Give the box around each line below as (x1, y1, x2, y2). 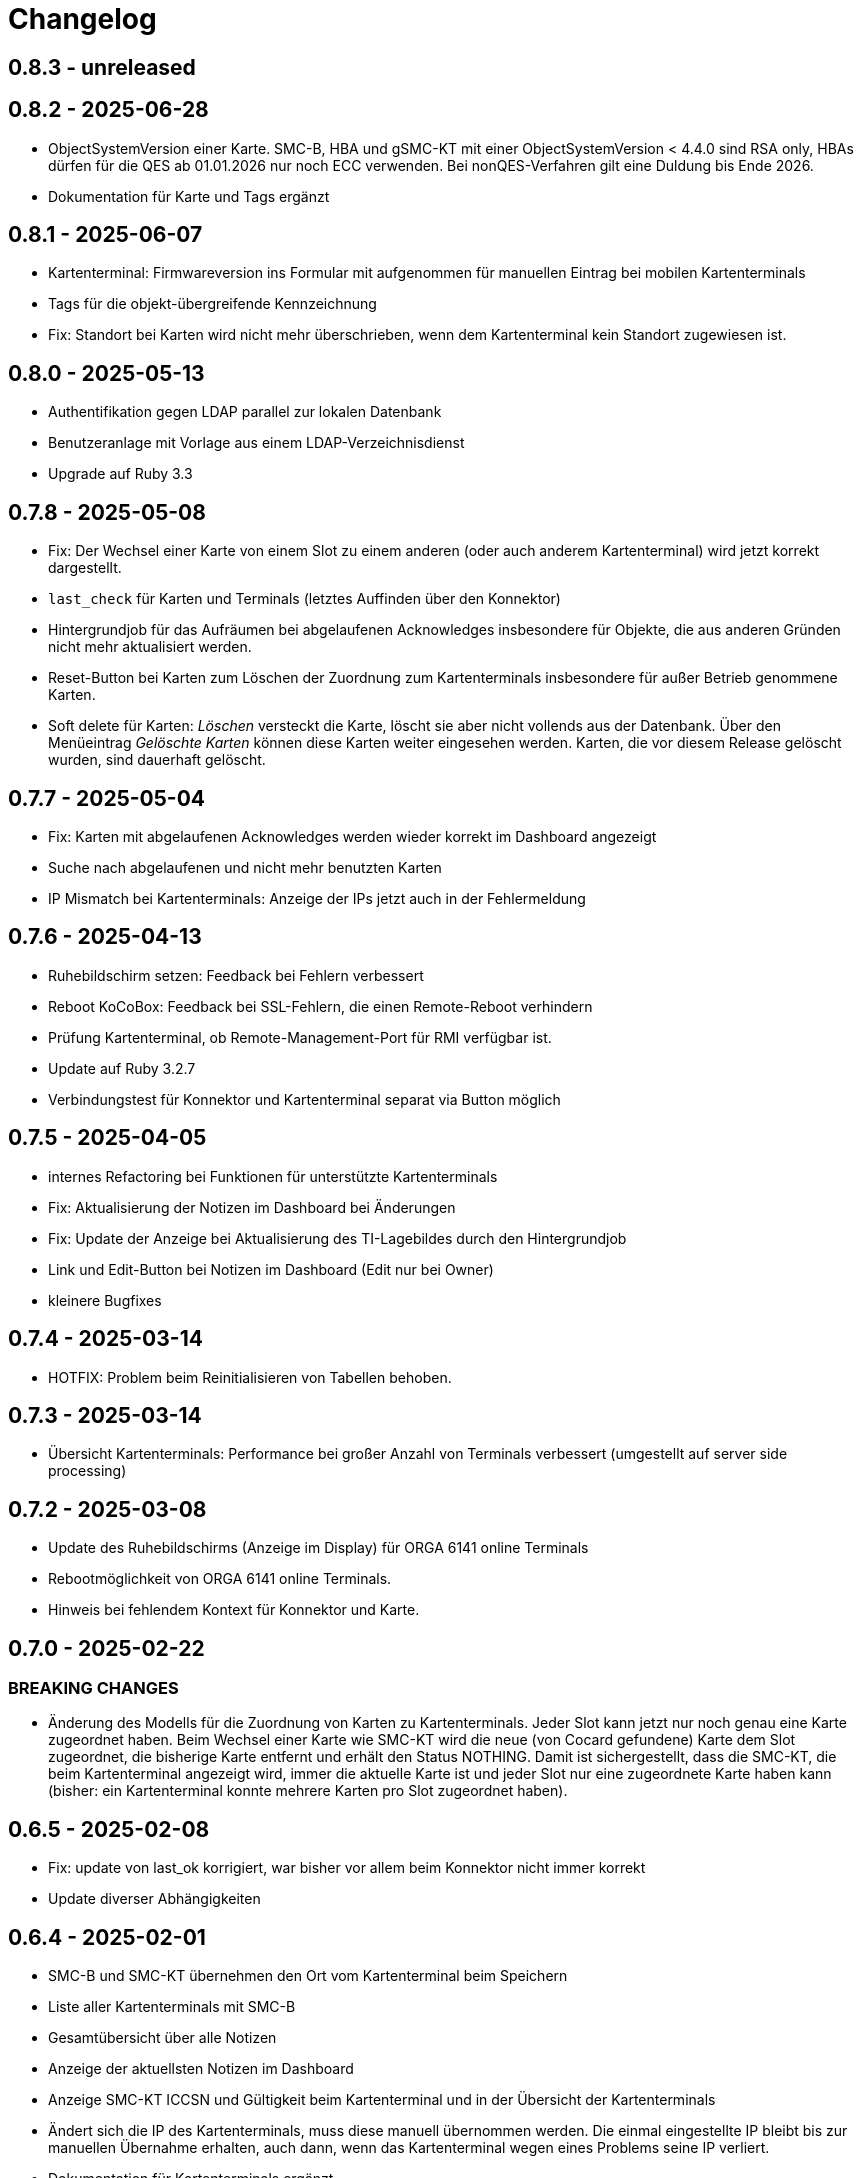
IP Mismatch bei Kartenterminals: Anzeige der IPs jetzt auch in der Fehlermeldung (48, 889, 586, 907)
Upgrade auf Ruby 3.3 (48, 465, 193, 483)
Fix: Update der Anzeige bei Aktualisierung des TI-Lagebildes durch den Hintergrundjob (48, 1229, 627, 1247)
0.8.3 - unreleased (8, 54, 196, 80)
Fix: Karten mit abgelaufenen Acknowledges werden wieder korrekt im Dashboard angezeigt (48, 827, 657, 845)
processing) (48, 1462, 127, 1480)
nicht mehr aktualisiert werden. (48, 638, 252, 656)
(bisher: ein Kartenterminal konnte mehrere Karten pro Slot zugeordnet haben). (48, 1782, 568, 1800)
